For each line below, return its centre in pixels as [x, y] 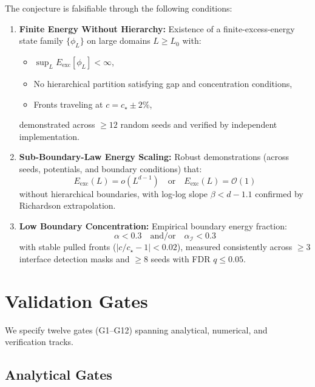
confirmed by [279, 193]
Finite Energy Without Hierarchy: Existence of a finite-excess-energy [157, 28]
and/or [163, 236]
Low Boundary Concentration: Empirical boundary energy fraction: [153, 225]
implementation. [49, 136]
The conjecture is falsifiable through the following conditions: [119, 8]
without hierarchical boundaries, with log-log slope [113, 193]
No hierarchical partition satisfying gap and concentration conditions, [163, 83]
